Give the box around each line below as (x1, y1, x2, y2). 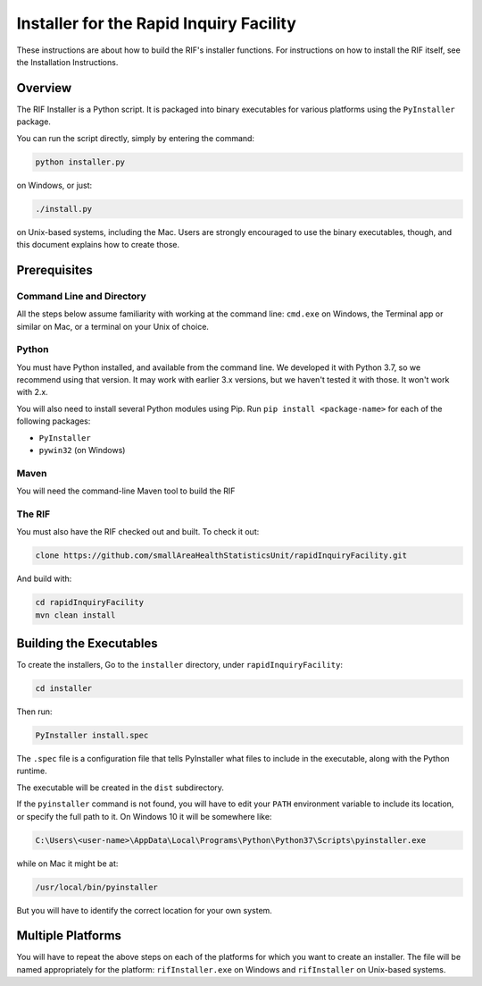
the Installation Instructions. (16, 56, 119, 67)
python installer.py (35, 156, 125, 167)
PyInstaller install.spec (35, 730, 149, 741)
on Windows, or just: (16, 180, 93, 190)
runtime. (16, 765, 48, 777)
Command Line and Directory (16, 290, 146, 302)
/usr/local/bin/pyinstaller (35, 881, 158, 892)
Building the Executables (16, 636, 158, 652)
